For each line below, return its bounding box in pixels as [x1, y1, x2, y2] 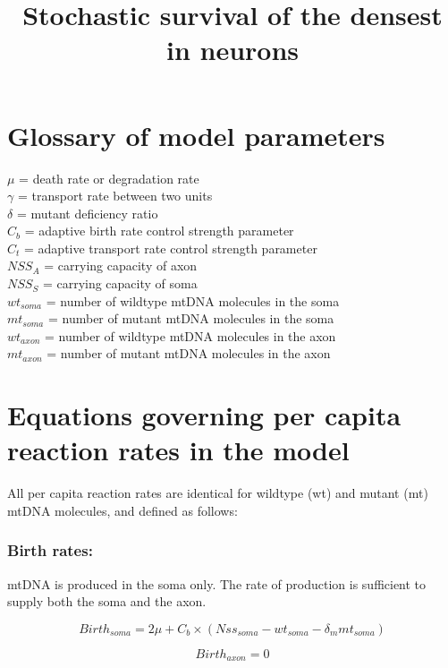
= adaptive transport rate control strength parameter [24, 238, 317, 257]
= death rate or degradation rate [19, 168, 199, 187]
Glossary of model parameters [7, 116, 385, 153]
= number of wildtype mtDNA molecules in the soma [46, 291, 340, 310]
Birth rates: [7, 539, 93, 561]
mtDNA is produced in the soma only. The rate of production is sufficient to [7, 574, 427, 593]
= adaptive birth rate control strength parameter [24, 221, 294, 240]
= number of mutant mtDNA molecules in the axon [46, 344, 331, 363]
